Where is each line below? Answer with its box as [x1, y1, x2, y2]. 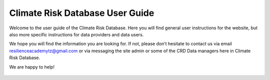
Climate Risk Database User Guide [9, 7, 154, 18]
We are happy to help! [9, 64, 55, 70]
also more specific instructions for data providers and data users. [9, 31, 144, 37]
